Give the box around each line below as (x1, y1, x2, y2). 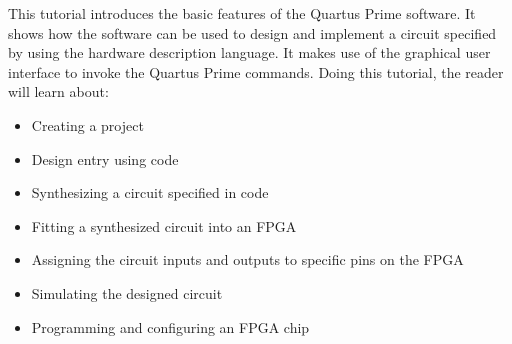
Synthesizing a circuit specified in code (31, 182, 269, 203)
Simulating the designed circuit (31, 282, 223, 303)
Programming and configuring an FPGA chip (31, 316, 310, 337)
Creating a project (31, 114, 144, 135)
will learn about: (8, 81, 109, 102)
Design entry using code (31, 148, 179, 169)
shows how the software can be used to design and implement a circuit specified (8, 22, 497, 43)
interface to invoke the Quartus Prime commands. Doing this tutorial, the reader (8, 61, 504, 82)
